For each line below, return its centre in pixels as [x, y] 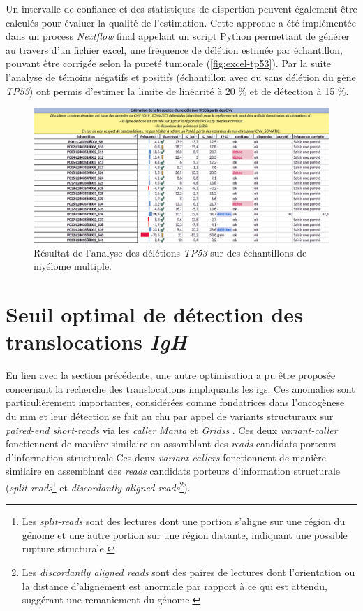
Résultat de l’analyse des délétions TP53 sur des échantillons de [170, 252]
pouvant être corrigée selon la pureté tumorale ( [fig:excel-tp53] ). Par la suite [169, 63]
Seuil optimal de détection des [154, 314]
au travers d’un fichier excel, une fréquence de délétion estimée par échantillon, [174, 49]
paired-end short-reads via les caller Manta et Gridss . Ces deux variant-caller [172, 430]
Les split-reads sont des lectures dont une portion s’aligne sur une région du [184, 521]
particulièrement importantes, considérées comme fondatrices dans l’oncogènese [175, 402]
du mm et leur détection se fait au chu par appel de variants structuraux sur [170, 416]
